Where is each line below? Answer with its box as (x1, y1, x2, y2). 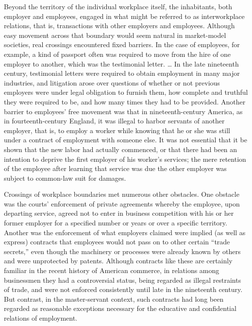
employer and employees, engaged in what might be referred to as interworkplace (4, 11, 245, 21)
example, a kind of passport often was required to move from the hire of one (4, 49, 231, 59)
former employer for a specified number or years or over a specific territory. (4, 218, 227, 228)
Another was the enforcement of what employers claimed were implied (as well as (4, 227, 246, 237)
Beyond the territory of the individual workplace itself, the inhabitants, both (4, 1, 232, 11)
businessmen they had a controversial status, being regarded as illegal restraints (4, 275, 241, 285)
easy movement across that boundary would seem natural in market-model (4, 30, 226, 40)
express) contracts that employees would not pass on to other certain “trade (4, 237, 230, 247)
